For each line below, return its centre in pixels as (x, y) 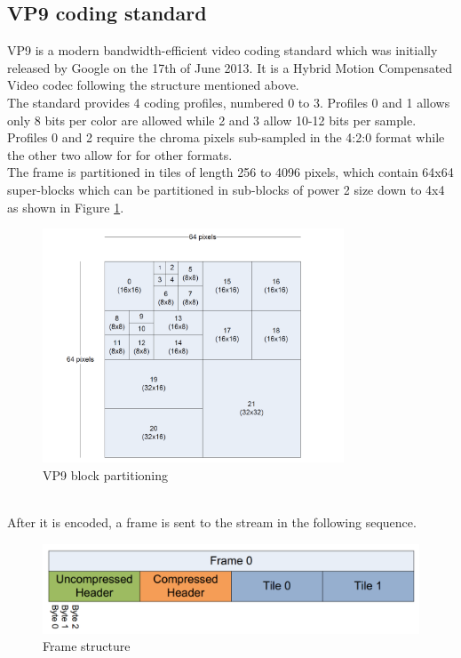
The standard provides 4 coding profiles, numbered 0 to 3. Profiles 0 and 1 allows (229, 102)
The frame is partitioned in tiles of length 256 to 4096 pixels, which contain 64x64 (230, 172)
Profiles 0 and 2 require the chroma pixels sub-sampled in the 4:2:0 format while (226, 137)
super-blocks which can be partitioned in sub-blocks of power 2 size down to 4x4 (226, 189)
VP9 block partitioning (106, 474)
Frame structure (87, 646)
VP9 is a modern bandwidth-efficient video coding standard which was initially (223, 50)
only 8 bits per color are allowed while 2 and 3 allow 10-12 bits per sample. (212, 120)
